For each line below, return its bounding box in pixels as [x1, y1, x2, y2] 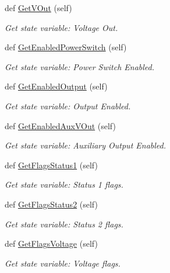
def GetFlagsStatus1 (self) [5, 158, 98, 171]
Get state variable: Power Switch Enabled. [5, 60, 155, 72]
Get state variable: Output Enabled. [5, 99, 131, 112]
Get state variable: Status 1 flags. [5, 178, 123, 191]
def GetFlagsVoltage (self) [5, 237, 98, 250]
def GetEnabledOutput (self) [5, 80, 108, 92]
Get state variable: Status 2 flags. [5, 217, 123, 230]
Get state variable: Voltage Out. [5, 21, 118, 33]
